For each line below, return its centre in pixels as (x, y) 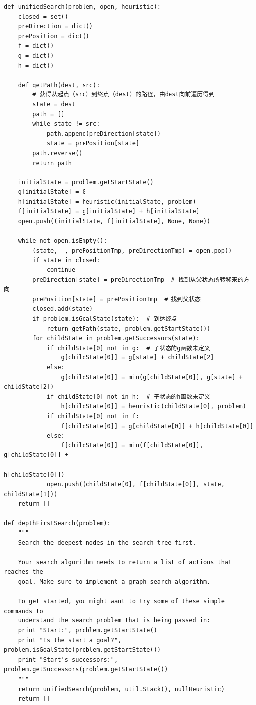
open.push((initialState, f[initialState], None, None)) (114, 221)
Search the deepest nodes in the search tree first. (107, 543)
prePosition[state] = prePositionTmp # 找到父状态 (117, 299)
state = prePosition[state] (93, 143)
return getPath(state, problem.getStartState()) (128, 328)
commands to (24, 611)
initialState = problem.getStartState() (86, 182)
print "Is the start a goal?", (70, 640)
